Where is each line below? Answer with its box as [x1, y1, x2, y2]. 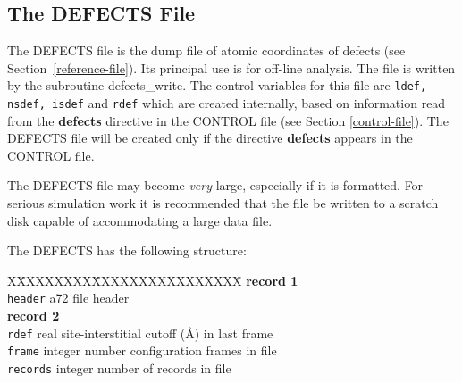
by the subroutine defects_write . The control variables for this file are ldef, [7, 76, 427, 95]
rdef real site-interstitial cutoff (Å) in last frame [7, 323, 273, 342]
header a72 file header [7, 288, 130, 307]
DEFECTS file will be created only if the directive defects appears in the [7, 129, 413, 147]
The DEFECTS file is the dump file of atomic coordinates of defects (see [7, 41, 406, 60]
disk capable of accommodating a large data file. [7, 211, 273, 229]
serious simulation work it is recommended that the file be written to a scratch [7, 194, 439, 212]
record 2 [7, 306, 60, 325]
